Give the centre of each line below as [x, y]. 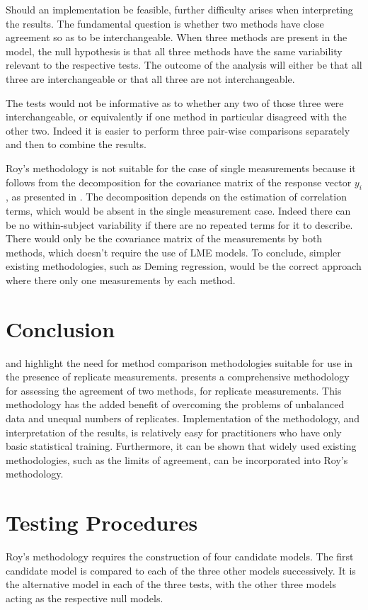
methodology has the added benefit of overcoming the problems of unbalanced [175, 404]
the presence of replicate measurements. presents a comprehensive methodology [178, 377]
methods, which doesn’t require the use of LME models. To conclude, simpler [173, 252]
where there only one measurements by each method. [121, 279]
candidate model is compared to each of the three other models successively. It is [181, 570]
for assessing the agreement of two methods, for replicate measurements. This [174, 390]
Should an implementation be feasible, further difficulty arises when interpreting [179, 9]
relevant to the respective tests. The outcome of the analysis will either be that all [184, 65]
